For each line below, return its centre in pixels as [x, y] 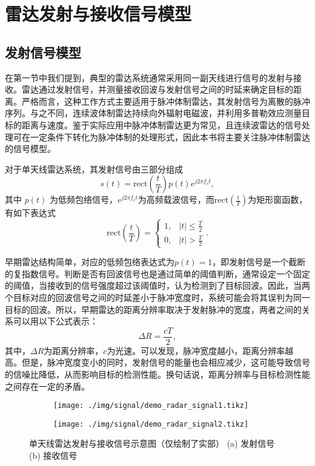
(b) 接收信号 [53, 455]
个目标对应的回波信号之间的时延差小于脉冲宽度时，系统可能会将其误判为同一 [157, 297]
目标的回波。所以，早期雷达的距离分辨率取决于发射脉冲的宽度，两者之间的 [153, 309]
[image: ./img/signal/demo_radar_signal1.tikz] [151, 406]
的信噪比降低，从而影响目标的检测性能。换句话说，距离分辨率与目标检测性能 [157, 374]
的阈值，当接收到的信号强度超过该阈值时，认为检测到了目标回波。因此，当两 [157, 285]
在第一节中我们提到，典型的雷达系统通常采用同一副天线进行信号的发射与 [149, 77]
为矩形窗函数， [278, 199]
